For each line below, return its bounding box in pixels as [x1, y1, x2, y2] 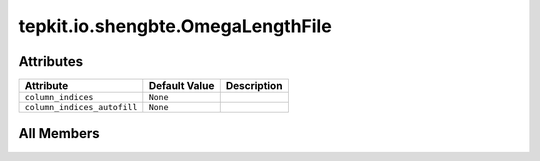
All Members [18, 125, 100, 142]
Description [225, 79, 283, 93]
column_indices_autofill [24, 102, 138, 113]
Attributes [18, 53, 84, 70]
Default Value [148, 79, 215, 93]
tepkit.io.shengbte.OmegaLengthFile [18, 15, 332, 37]
